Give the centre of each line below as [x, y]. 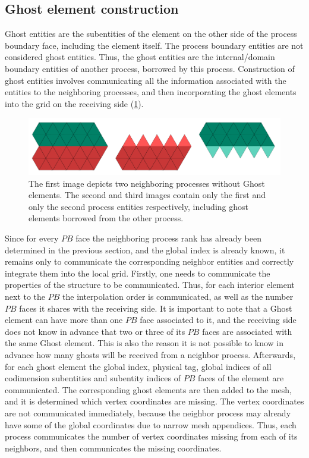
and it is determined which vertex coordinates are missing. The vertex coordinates [154, 401]
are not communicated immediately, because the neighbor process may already [148, 412]
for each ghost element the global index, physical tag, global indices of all [138, 366]
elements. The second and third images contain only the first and [147, 195]
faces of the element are [241, 378]
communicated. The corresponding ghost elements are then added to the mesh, [148, 389]
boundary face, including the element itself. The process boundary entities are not [154, 45]
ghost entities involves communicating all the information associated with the [146, 80]
